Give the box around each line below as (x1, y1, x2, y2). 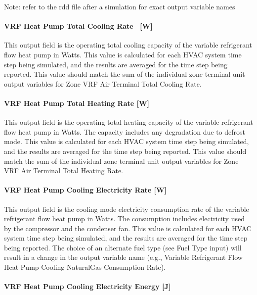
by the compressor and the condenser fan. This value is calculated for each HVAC (4, 223, 252, 233)
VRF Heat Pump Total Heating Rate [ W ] (4, 98, 150, 108)
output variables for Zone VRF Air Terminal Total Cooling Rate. (4, 78, 202, 89)
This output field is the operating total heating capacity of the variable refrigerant (4, 117, 253, 127)
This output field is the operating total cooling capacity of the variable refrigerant (4, 40, 253, 50)
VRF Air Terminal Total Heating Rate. (4, 165, 123, 176)
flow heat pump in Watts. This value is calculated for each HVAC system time (4, 49, 242, 59)
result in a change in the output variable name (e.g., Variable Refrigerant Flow (4, 252, 243, 262)
